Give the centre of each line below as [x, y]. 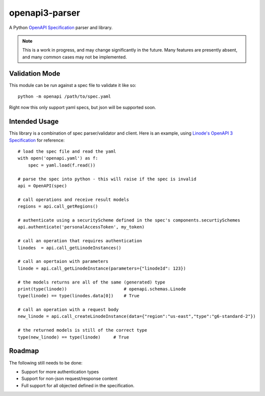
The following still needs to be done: [46, 363]
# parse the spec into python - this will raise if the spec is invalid [107, 179]
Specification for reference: [37, 140]
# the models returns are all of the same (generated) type [92, 282]
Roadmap [24, 351]
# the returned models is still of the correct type [82, 330]
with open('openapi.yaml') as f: [58, 158]
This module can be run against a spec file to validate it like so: [73, 85]
